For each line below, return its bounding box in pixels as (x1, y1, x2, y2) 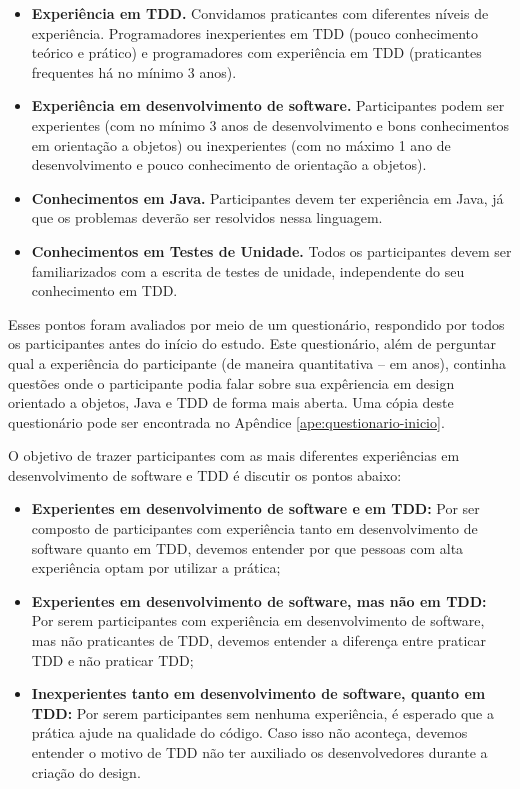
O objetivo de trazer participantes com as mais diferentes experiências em (8, 445, 460, 466)
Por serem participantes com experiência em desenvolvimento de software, (31, 610, 485, 631)
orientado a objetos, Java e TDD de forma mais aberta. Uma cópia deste (8, 392, 454, 413)
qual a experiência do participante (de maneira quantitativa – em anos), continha (8, 352, 506, 373)
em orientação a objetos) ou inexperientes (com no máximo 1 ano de (31, 134, 451, 155)
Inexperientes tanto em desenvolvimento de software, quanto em (31, 683, 486, 704)
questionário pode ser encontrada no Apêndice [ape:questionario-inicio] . (8, 411, 445, 432)
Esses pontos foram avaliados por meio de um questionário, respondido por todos (8, 313, 505, 334)
